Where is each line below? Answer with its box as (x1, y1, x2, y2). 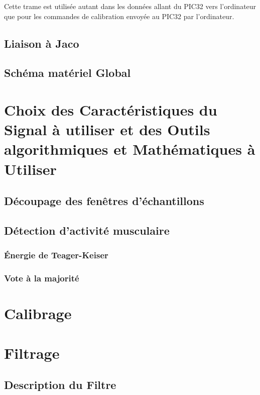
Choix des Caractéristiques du (4, 99, 217, 120)
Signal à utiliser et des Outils (4, 119, 210, 140)
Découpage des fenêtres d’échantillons (4, 193, 204, 209)
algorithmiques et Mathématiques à (4, 139, 255, 159)
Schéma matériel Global (4, 65, 131, 80)
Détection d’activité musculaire (4, 222, 170, 238)
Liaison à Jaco (4, 35, 79, 51)
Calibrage (4, 303, 72, 324)
